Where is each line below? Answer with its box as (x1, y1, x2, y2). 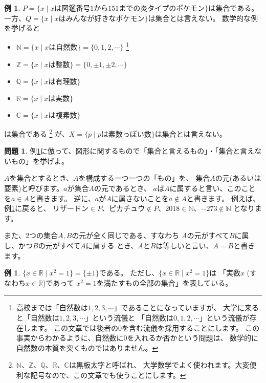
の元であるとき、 (94, 183, 151, 194)
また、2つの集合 (4, 230, 58, 241)
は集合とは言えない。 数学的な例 (148, 12, 258, 23)
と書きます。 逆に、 (29, 193, 95, 203)
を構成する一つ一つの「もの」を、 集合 (78, 173, 210, 183)
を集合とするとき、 (9, 173, 74, 183)
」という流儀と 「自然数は (85, 312, 174, 323)
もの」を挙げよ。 (11, 155, 69, 166)
